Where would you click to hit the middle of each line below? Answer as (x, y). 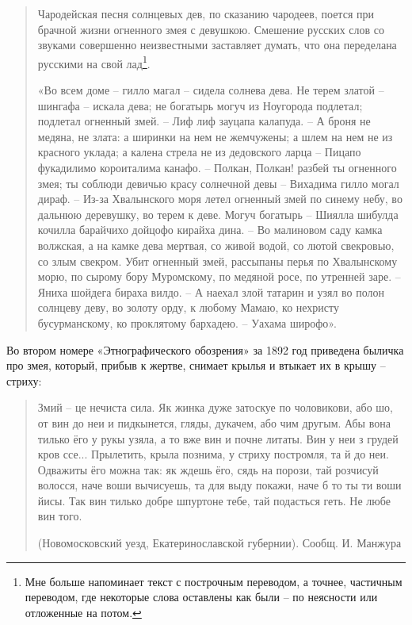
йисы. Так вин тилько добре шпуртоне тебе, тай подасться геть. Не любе (214, 500)
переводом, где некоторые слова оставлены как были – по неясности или (201, 597)
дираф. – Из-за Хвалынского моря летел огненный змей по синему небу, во (220, 199)
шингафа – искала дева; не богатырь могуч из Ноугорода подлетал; (200, 105)
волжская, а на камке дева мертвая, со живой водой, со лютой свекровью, (216, 245)
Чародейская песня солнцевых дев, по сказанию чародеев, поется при (206, 13)
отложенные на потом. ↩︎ (83, 612)
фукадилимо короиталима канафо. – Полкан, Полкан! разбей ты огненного (217, 167)
